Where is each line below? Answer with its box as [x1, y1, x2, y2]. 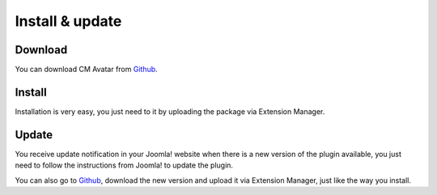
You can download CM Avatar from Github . [15, 65, 158, 74]
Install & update [15, 12, 122, 30]
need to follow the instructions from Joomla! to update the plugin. [15, 160, 234, 170]
